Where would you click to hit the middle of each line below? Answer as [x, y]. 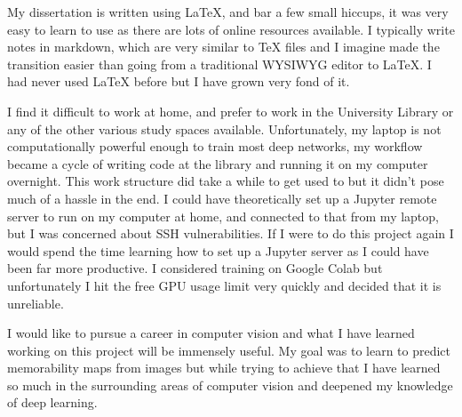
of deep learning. [52, 402]
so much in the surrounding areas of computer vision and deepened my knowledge [230, 385]
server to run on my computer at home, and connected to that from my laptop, [223, 216]
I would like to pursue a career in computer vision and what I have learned [211, 333]
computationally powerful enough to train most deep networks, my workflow [215, 146]
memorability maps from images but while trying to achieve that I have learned [224, 368]
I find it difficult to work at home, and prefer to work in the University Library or [231, 111]
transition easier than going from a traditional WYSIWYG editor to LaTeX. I [219, 64]
